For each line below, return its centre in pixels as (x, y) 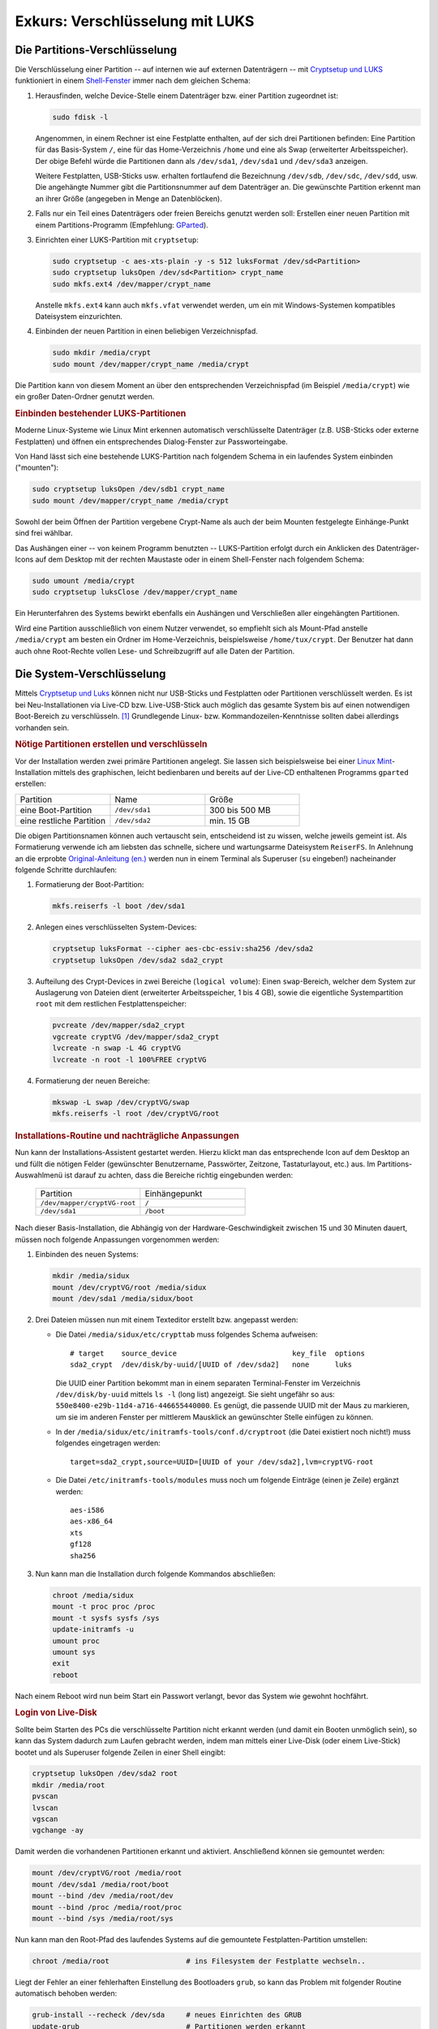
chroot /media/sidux (93, 1595)
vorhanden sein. (42, 727)
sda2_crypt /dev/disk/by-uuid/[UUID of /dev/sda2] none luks (211, 1365)
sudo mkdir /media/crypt (102, 353)
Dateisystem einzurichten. (79, 317)
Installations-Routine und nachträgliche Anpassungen (127, 1135)
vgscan (45, 1819)
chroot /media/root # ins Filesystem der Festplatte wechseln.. (199, 1961)
